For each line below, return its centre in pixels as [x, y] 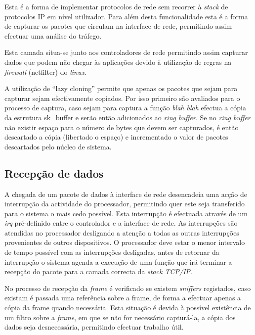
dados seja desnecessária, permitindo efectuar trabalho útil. [94, 327]
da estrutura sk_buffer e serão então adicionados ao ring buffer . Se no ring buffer [127, 117]
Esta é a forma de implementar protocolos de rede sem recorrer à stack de [116, 6]
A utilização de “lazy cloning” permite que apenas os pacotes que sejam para [121, 88]
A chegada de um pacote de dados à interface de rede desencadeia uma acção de [126, 194]
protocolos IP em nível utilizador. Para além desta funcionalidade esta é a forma [126, 16]
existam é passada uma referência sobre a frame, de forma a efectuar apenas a [123, 298]
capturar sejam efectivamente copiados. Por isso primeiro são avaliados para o [122, 98]
